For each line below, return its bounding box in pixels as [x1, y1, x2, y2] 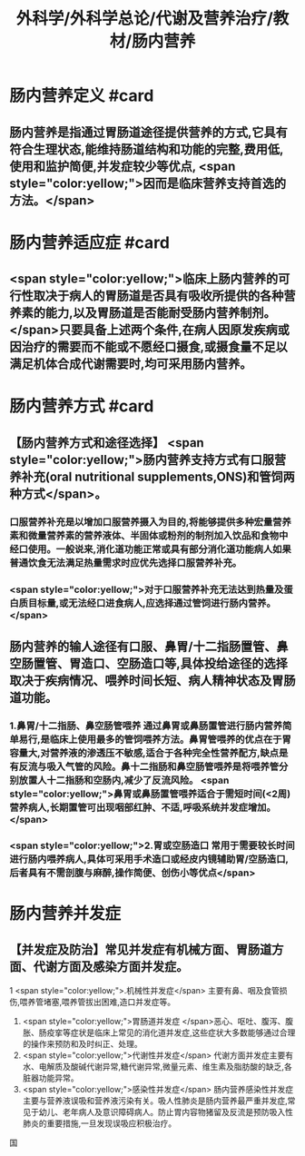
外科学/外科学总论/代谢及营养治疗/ [15, 8, 274, 29]
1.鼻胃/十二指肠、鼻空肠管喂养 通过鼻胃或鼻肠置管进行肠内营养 [9, 719, 283, 732]
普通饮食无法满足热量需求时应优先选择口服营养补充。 [9, 556, 242, 568]
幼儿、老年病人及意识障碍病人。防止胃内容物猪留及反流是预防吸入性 [38, 1106, 293, 1117]
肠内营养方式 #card [9, 396, 154, 417]
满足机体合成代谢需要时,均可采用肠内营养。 [9, 356, 252, 372]
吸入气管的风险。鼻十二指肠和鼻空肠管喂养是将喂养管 [46, 760, 280, 773]
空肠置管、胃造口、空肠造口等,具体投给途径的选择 [9, 656, 289, 671]
